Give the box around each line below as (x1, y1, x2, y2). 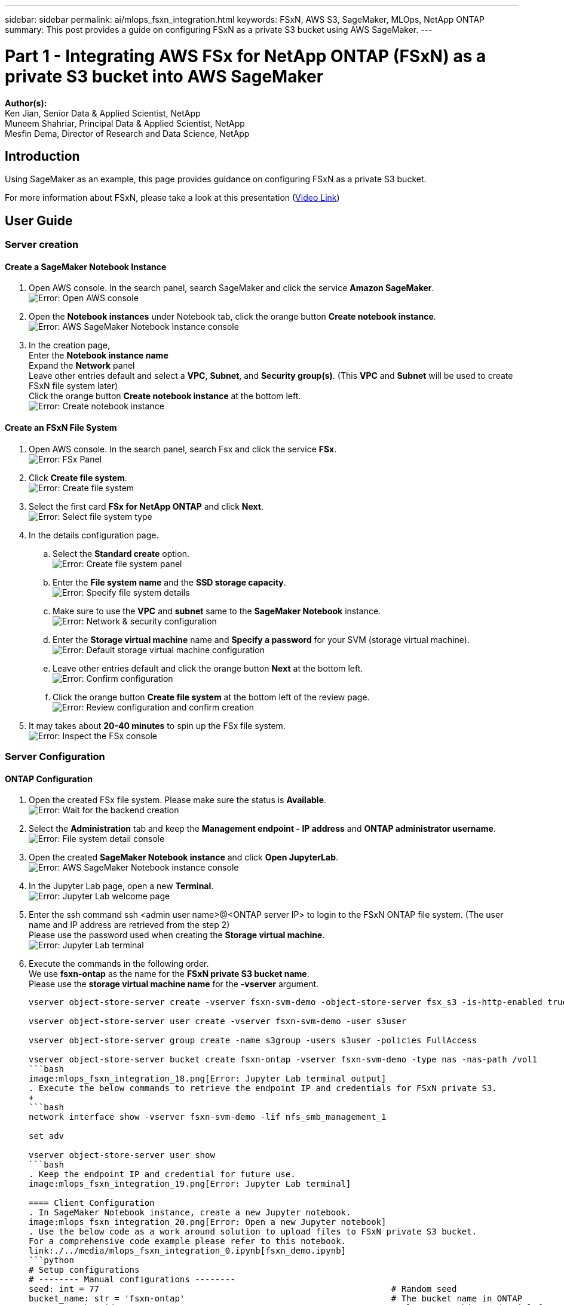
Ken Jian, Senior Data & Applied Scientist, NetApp (5, 108, 201, 118)
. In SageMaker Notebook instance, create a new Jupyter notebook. (29, 1208, 351, 1218)
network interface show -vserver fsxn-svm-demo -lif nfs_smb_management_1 (29, 1112, 387, 1122)
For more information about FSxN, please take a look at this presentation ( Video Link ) (5, 192, 340, 203)
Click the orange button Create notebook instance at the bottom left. (29, 391, 301, 402)
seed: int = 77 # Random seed (29, 1284, 457, 1294)
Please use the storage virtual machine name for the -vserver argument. (29, 979, 319, 990)
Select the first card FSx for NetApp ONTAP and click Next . (29, 501, 264, 511)
